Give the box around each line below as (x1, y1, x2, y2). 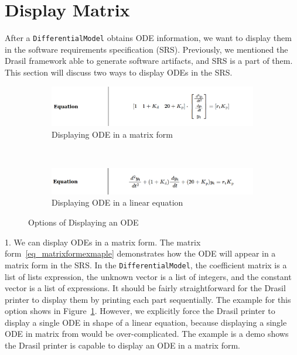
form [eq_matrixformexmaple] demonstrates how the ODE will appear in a (5, 247, 276, 260)
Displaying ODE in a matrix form (52, 128, 173, 140)
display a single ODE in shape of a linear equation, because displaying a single (5, 316, 287, 328)
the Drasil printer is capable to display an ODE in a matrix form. (5, 339, 240, 351)
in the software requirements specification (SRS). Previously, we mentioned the (5, 43, 288, 55)
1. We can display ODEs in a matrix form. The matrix (5, 235, 201, 248)
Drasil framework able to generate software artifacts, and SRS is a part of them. (5, 54, 293, 67)
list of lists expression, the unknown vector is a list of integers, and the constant (5, 270, 292, 282)
